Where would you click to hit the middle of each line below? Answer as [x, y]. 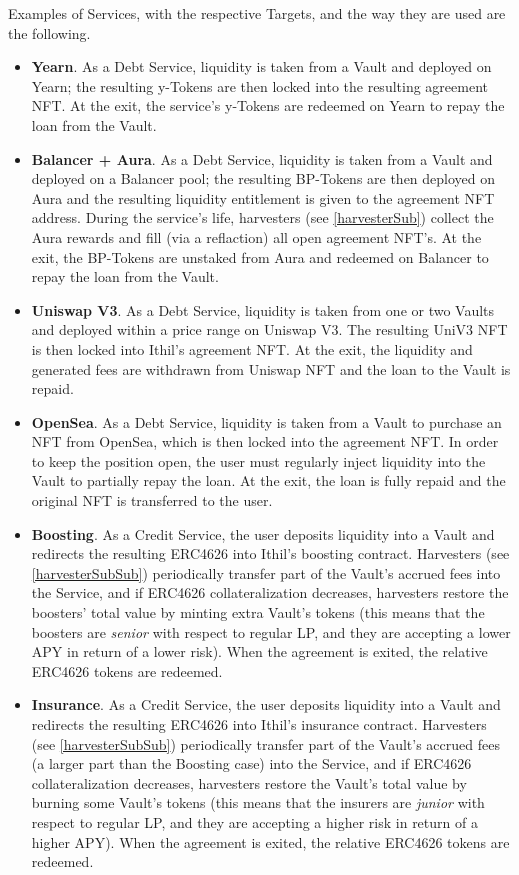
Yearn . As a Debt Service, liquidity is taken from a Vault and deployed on [261, 66]
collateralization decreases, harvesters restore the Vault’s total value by [249, 782]
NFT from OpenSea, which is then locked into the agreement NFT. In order [265, 441]
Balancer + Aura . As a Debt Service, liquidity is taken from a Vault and [262, 158]
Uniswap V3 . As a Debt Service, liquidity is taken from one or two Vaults [263, 309]
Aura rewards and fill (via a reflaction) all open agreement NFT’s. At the [256, 236]
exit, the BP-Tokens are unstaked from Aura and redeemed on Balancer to [260, 256]
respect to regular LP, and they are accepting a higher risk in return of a [254, 821]
